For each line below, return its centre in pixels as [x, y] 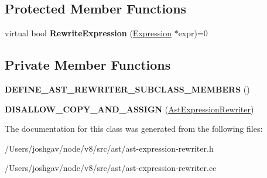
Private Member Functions [88, 65]
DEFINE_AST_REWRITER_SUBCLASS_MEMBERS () [127, 89]
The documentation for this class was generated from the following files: [134, 129]
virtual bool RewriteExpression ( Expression [88, 33]
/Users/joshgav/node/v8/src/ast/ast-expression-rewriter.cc [111, 168]
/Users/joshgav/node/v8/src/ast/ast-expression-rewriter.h [109, 148]
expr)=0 [193, 33]
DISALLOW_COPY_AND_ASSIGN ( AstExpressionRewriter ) [129, 109]
